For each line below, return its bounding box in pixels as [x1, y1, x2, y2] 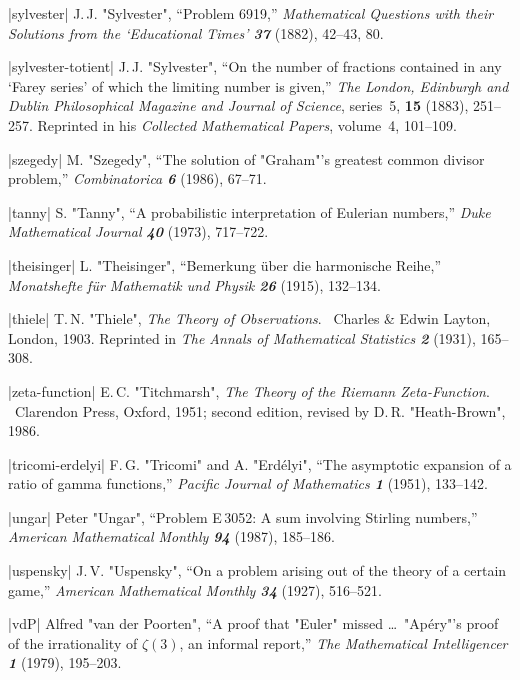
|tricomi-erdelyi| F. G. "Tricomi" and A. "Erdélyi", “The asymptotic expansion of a [8, 453, 512, 474]
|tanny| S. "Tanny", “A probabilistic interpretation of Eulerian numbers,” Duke [8, 201, 491, 222]
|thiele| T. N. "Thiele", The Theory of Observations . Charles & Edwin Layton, [8, 308, 491, 329]
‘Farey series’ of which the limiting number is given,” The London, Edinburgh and [8, 75, 509, 96]
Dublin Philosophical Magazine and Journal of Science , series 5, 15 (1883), [8, 95, 469, 116]
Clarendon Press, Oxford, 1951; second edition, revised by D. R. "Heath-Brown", [14, 400, 506, 421]
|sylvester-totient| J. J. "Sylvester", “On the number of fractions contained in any [8, 56, 502, 77]
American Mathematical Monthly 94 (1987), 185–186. [8, 526, 335, 547]
